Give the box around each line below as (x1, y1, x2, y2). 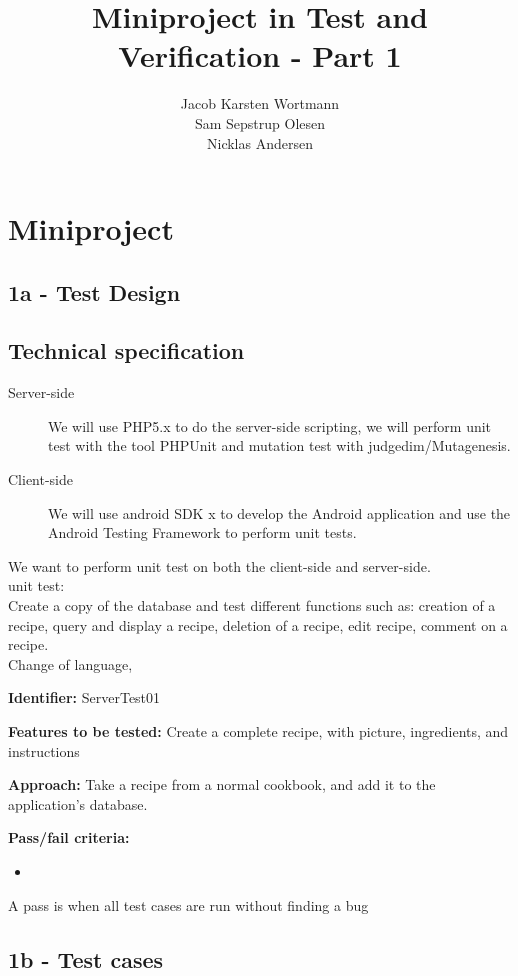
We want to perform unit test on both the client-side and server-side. (8, 555, 431, 576)
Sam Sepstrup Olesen (194, 112, 326, 133)
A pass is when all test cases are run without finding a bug (8, 894, 369, 915)
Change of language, (8, 653, 133, 674)
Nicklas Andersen (207, 132, 313, 153)
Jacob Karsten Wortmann (180, 93, 340, 114)
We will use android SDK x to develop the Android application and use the (48, 502, 511, 523)
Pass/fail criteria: (8, 827, 130, 848)
